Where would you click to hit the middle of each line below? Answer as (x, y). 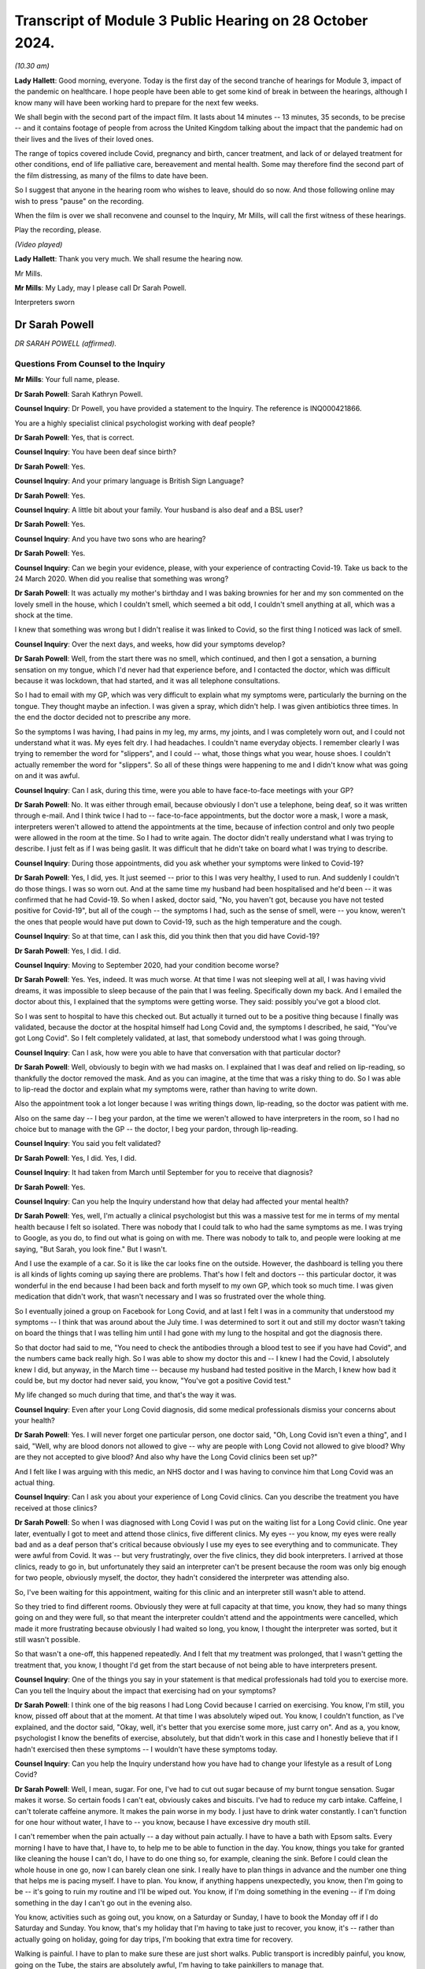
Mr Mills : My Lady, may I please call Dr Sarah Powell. (100, 287)
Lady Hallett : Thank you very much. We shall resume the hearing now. (129, 259)
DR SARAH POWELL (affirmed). (66, 343)
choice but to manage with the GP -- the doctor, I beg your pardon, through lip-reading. (156, 1129)
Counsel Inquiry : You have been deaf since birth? (96, 452)
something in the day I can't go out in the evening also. (103, 1903)
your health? (35, 1421)
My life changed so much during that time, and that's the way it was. (126, 1395)
